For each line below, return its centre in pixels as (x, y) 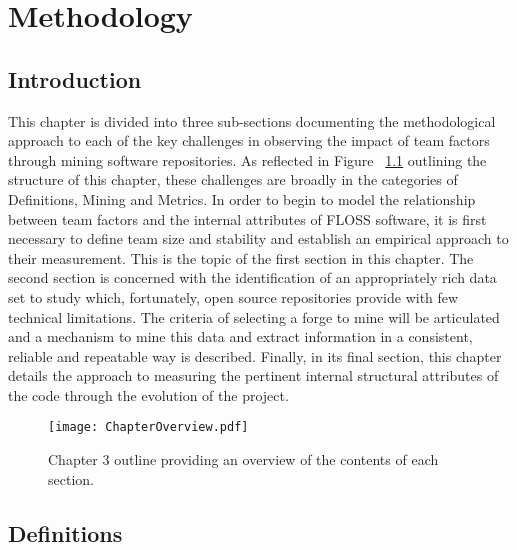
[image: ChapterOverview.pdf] (148, 427)
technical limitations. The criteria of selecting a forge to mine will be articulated (254, 316)
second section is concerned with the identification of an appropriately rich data (252, 277)
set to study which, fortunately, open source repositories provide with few (233, 296)
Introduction (75, 78)
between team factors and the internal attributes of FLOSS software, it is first (247, 218)
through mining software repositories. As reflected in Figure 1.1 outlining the (247, 159)
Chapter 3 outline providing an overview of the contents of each (243, 459)
